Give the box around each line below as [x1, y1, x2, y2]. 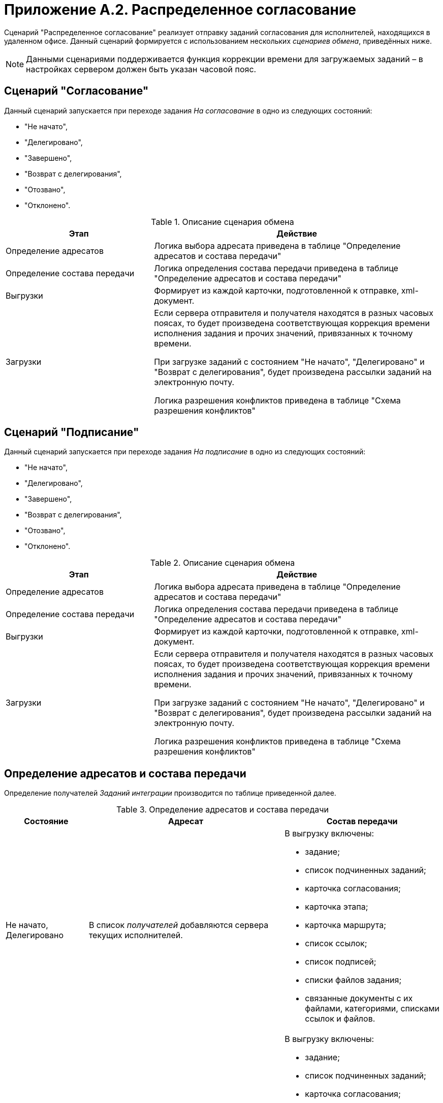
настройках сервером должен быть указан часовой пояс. [26, 64, 257, 74]
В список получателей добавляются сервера [88, 920, 269, 931]
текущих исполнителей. [88, 930, 183, 941]
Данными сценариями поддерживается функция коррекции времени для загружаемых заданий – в [26, 53, 423, 64]
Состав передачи [326, 816, 398, 827]
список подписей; [305, 956, 376, 967]
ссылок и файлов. [305, 1013, 375, 1024]
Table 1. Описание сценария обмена [151, 216, 294, 227]
